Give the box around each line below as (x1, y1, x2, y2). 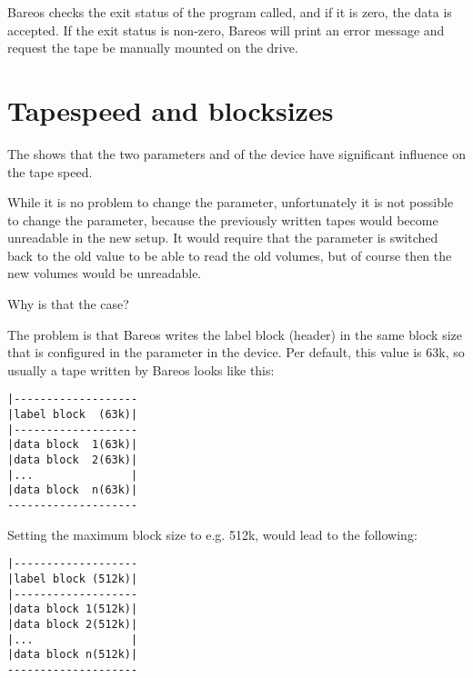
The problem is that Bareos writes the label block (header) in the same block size (7, 324, 463, 344)
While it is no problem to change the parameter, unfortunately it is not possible (7, 193, 454, 212)
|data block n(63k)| (7, 484, 138, 497)
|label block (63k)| (7, 408, 138, 422)
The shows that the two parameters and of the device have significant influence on (7, 144, 466, 163)
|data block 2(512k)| (7, 617, 138, 631)
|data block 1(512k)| (7, 603, 138, 616)
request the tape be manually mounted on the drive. (7, 38, 298, 57)
